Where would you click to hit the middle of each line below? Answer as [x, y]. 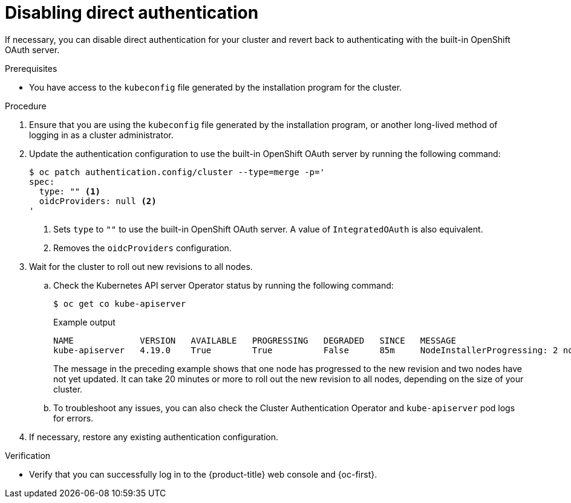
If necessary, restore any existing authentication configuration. [154, 437]
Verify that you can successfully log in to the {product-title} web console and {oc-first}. [203, 474]
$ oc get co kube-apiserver [120, 303]
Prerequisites [31, 68]
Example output [84, 322]
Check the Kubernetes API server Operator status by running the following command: [224, 285]
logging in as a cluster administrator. [101, 135]
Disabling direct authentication [132, 13]
